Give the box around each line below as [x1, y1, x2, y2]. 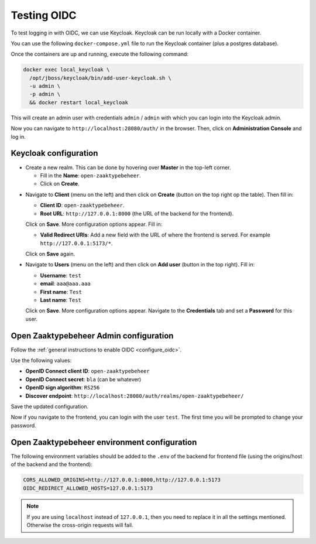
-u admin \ [29, 83, 61, 90]
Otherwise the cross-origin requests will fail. [26, 522, 134, 529]
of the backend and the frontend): [11, 461, 93, 468]
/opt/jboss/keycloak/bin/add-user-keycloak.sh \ [29, 74, 172, 81]
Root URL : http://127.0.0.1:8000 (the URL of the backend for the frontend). [40, 210, 234, 217]
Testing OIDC [11, 9, 77, 22]
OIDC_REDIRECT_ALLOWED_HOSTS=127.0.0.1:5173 [23, 485, 153, 491]
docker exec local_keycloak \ [23, 66, 110, 73]
